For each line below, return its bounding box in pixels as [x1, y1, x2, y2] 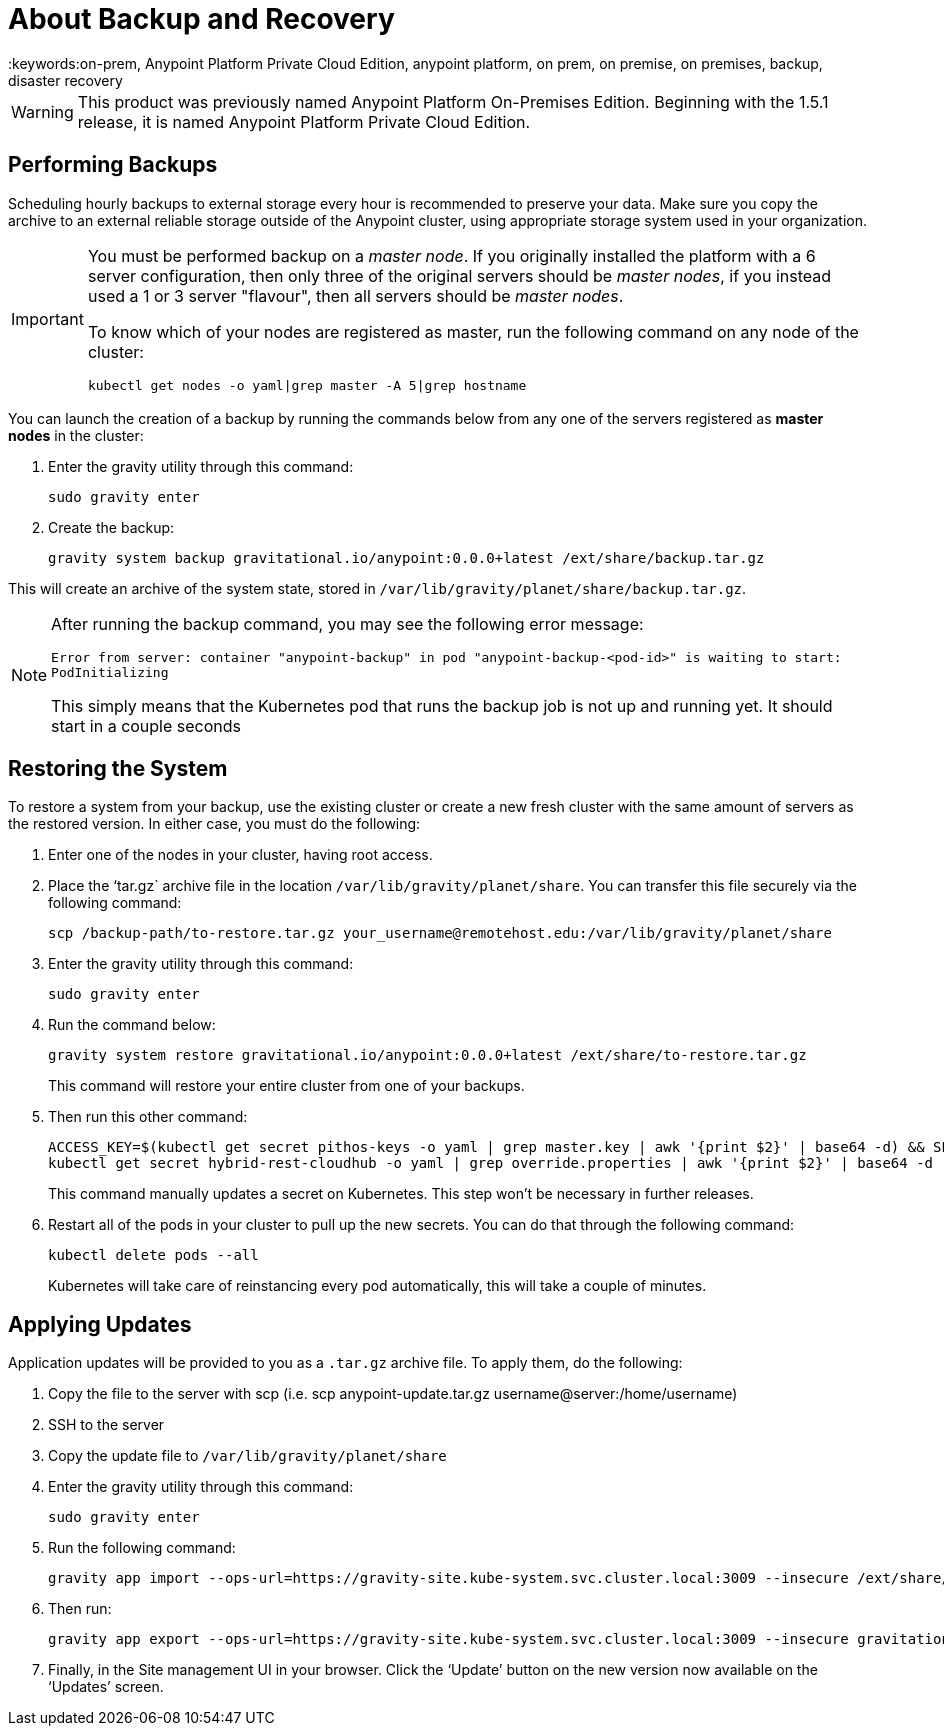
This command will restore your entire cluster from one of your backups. [48, 1077, 525, 1095]
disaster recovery [8, 71, 123, 89]
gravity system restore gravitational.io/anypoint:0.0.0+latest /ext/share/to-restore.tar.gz [48, 1047, 807, 1064]
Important [11, 309, 84, 330]
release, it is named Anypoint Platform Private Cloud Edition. [77, 111, 531, 132]
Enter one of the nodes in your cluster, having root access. [48, 846, 433, 864]
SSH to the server [48, 1416, 165, 1434]
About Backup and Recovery [8, 2, 395, 36]
